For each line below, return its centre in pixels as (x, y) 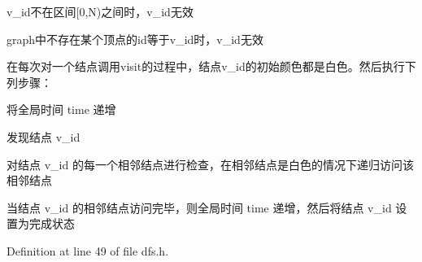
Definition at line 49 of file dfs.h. (88, 250)
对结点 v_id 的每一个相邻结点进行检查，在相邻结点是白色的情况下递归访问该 (210, 164)
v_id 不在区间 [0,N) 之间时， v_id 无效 (100, 11)
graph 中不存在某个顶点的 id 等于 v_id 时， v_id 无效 (135, 39)
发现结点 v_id (44, 136)
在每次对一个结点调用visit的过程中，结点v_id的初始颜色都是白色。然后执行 (206, 66)
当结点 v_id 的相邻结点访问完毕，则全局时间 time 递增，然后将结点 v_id (199, 207)
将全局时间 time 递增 (61, 109)
